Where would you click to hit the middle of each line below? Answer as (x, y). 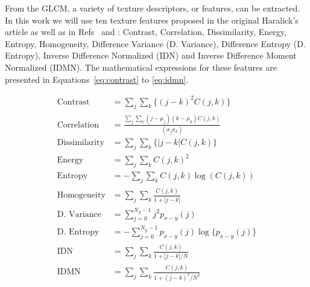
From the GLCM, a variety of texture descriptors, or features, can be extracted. (153, 8)
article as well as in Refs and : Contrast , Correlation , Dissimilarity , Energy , (146, 32)
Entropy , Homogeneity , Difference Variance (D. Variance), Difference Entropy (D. (155, 43)
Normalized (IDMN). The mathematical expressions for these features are (141, 67)
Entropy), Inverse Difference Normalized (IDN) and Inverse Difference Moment (151, 55)
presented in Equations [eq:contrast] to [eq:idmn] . (97, 79)
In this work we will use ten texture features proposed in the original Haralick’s (152, 20)
